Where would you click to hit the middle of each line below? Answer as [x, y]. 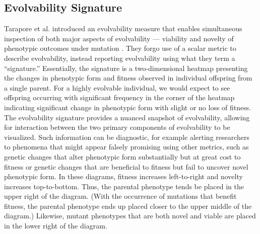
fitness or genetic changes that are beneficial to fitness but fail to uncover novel [126, 166]
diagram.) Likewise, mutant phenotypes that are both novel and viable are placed [130, 216]
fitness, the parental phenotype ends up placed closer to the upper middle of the [128, 206]
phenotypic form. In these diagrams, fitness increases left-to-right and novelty [123, 176]
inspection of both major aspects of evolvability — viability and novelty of [119, 38]
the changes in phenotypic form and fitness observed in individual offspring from [128, 78]
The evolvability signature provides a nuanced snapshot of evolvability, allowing [127, 117]
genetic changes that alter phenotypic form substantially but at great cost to [122, 156]
